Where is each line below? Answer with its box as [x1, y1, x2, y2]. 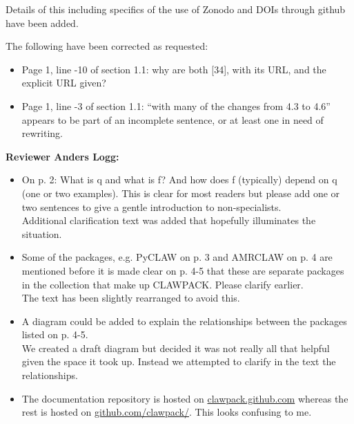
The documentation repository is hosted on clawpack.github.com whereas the [21, 391, 348, 405]
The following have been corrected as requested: [6, 39, 208, 53]
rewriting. [21, 126, 63, 140]
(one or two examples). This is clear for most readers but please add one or [21, 185, 340, 200]
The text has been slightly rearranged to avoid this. [21, 291, 240, 305]
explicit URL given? [21, 75, 106, 90]
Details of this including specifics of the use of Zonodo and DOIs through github [6, 2, 346, 16]
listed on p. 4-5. [21, 327, 88, 342]
